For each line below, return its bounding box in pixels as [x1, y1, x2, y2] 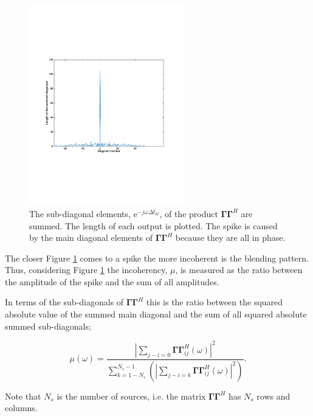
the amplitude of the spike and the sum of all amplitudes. [5, 275, 219, 288]
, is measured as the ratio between [175, 263, 303, 276]
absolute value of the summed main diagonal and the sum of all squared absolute [5, 308, 307, 321]
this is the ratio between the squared [146, 296, 283, 308]
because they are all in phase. [175, 231, 286, 244]
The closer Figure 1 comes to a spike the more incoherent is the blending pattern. [5, 251, 309, 264]
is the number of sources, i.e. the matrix [57, 389, 206, 402]
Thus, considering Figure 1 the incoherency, [5, 263, 168, 276]
